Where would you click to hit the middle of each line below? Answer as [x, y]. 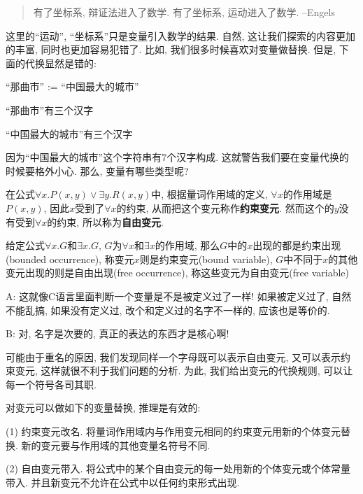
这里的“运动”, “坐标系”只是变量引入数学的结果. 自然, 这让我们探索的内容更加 [181, 35]
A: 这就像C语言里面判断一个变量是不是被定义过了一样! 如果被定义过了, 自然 [179, 296]
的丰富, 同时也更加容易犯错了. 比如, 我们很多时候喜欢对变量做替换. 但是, [171, 49]
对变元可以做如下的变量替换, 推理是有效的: [103, 408]
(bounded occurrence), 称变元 [70, 259]
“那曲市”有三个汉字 [50, 110]
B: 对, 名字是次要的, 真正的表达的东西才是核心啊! [118, 333]
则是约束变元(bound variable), [206, 259]
